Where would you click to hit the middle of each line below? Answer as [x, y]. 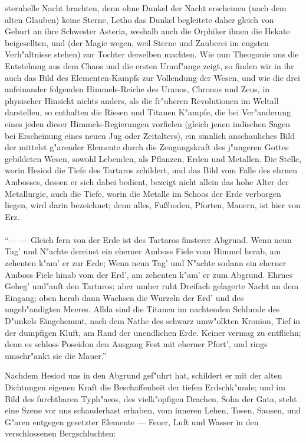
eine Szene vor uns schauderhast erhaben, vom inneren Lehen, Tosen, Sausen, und [153, 410]
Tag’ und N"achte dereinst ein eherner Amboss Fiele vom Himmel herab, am [143, 251]
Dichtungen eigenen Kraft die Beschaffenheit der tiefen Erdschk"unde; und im [145, 387]
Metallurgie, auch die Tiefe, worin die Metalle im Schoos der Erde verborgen [143, 193]
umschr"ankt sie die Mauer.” [56, 355]
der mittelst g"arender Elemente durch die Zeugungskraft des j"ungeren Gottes [147, 147]
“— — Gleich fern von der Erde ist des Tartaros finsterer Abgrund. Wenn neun [148, 239]
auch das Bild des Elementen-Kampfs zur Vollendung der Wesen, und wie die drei [152, 77]
